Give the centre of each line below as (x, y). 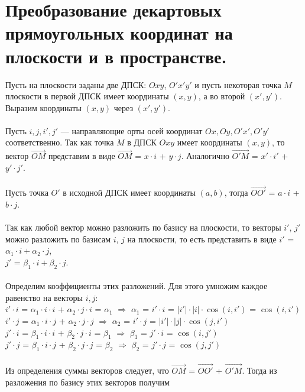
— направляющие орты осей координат (132, 130)
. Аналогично (205, 156)
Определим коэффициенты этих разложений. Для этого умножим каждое (137, 286)
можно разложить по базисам (58, 239)
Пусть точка (27, 192)
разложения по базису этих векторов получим (87, 382)
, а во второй (222, 96)
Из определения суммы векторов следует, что (87, 370)
